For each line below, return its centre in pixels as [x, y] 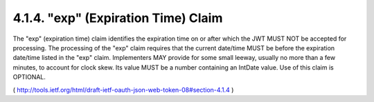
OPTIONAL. [29, 77]
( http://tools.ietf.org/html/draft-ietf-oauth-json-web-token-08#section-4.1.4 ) [123, 90]
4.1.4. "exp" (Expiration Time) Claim [118, 18]
